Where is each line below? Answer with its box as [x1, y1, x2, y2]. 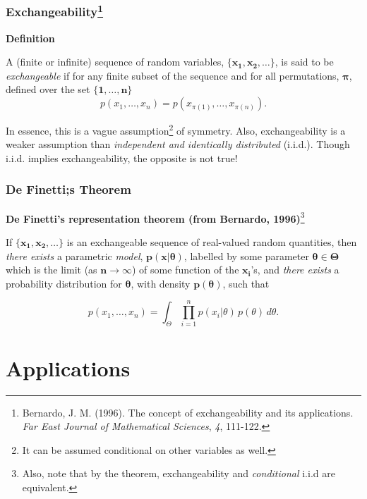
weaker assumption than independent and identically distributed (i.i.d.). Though [6, 137, 350, 152]
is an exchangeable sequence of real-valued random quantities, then [66, 234, 357, 249]
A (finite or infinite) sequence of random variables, [6, 54, 224, 69]
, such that [222, 276, 270, 290]
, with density [131, 276, 191, 290]
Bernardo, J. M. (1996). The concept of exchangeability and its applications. [22, 405, 354, 419]
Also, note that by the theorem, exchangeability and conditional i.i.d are [22, 466, 335, 481]
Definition [6, 30, 55, 45]
